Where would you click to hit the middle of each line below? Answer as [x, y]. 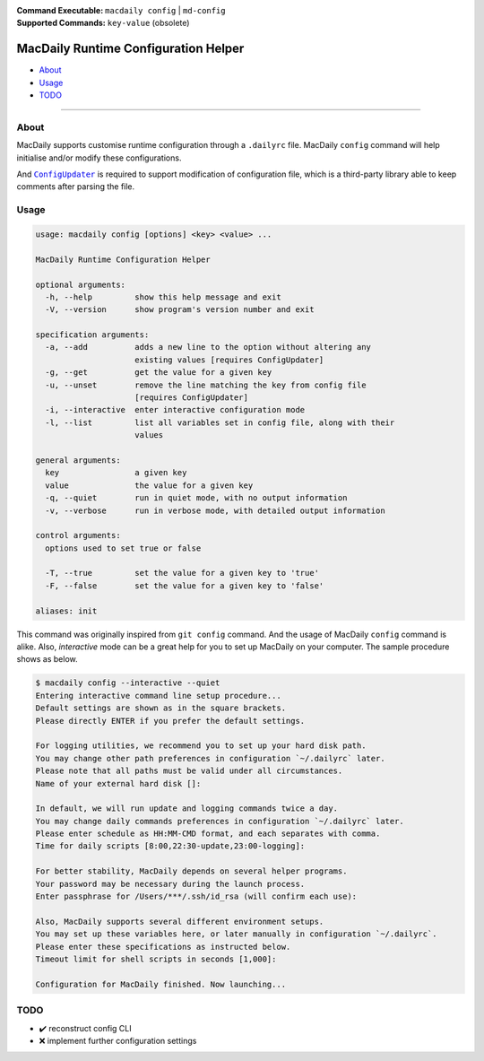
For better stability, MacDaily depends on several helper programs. [191, 871]
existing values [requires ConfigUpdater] [229, 360]
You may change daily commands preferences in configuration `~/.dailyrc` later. [220, 821]
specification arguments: [92, 335]
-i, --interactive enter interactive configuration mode [175, 410]
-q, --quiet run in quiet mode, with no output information [196, 498]
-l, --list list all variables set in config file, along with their [220, 422]
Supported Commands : [61, 23]
